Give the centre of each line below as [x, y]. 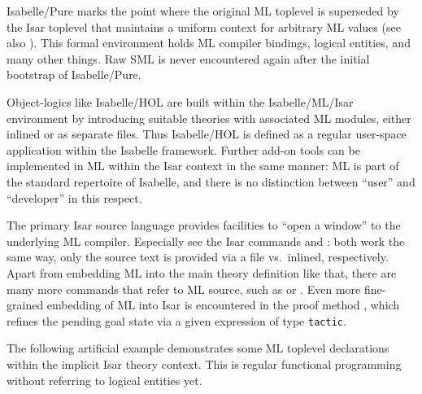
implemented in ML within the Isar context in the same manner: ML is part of [203, 166]
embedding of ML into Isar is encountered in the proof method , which [223, 305]
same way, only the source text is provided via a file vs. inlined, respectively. [198, 257]
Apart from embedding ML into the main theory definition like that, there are [202, 272]
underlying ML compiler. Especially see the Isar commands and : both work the [206, 241]
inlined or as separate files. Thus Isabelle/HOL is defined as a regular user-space [207, 134]
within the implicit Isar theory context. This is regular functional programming [204, 363]
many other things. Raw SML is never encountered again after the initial [188, 58]
